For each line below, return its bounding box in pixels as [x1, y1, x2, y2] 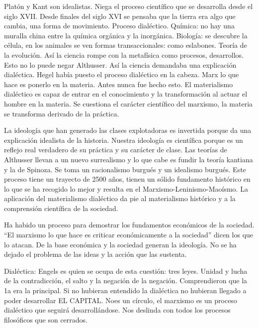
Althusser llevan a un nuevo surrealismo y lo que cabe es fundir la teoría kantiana [4, 154, 253, 164]
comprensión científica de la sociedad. [4, 203, 118, 213]
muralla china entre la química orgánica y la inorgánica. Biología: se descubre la [4, 30, 248, 40]
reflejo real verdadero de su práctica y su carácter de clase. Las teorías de [4, 144, 227, 155]
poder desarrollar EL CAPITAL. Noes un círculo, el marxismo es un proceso [4, 295, 237, 305]
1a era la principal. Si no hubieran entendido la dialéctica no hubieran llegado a [4, 285, 247, 296]
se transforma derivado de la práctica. [4, 108, 119, 118]
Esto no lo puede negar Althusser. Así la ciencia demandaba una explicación [4, 59, 237, 70]
